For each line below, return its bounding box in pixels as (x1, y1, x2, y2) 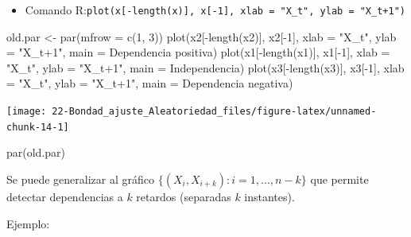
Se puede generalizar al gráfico (6, 170, 155, 187)
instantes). (244, 188, 295, 204)
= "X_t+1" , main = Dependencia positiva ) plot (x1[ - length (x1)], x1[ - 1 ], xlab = (6, 44, 390, 60)
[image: (6, 106, 47, 118)
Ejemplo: (6, 215, 50, 231)
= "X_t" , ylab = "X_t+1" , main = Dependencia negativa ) (6, 75, 293, 91)
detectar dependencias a (6, 188, 123, 204)
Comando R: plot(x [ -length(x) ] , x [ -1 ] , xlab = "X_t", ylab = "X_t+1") (25, 2, 405, 17)
